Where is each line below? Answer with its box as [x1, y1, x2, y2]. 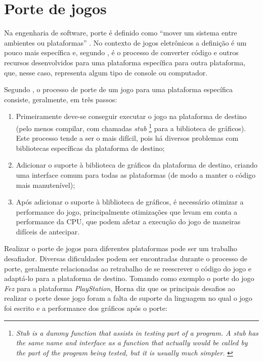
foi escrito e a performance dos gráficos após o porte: [4, 303, 167, 313]
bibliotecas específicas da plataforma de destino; [16, 142, 165, 153]
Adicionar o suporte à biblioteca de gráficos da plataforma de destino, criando [16, 159, 258, 170]
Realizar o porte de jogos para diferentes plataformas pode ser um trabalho [4, 243, 237, 254]
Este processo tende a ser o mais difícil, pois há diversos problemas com [16, 133, 239, 143]
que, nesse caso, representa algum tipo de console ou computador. [4, 67, 208, 77]
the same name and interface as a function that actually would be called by [16, 337, 248, 348]
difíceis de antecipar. [16, 226, 80, 236]
